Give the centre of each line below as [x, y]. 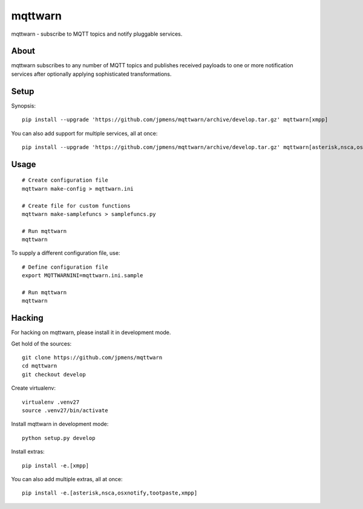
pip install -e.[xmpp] [56, 465]
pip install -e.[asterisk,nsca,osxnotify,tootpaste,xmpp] [110, 493]
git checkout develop [54, 374]
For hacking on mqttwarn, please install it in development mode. [91, 332]
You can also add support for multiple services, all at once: [84, 133]
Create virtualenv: [33, 388]
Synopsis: [24, 105]
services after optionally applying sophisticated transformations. [91, 74]
